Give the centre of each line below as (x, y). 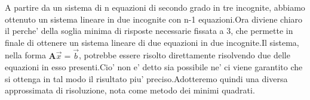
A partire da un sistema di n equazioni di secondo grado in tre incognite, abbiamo (155, 7)
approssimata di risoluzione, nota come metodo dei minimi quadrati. (130, 90)
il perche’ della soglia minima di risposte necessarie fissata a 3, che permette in (149, 31)
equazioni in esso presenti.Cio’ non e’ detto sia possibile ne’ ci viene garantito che (154, 67)
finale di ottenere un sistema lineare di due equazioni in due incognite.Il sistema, (152, 42)
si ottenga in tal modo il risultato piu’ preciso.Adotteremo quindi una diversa (146, 78)
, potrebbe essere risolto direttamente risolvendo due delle (184, 55)
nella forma (25, 55)
